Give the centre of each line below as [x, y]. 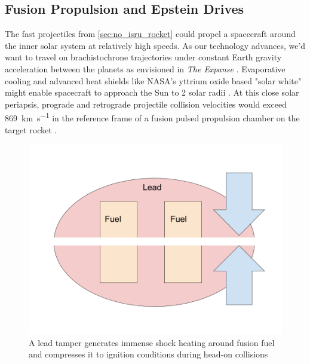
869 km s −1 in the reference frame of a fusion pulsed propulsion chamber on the [152, 117]
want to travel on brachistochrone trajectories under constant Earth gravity [143, 57]
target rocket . [31, 129]
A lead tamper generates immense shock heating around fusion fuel [152, 342]
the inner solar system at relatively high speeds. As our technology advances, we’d [155, 45]
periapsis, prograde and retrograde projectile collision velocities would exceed [146, 104]
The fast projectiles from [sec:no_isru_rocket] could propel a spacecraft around [150, 34]
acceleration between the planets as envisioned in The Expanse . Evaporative [145, 68]
